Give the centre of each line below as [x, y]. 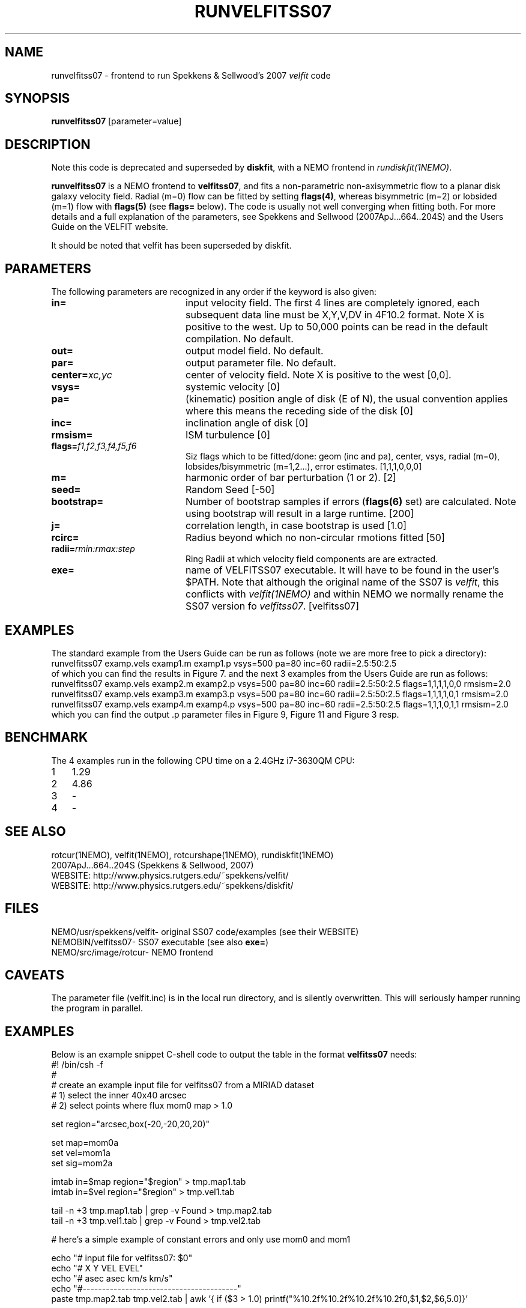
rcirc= [65, 538]
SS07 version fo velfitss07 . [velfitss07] [272, 606]
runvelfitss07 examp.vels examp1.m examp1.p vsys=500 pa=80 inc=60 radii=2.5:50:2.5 [224, 663]
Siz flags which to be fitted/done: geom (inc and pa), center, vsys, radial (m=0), [343, 456]
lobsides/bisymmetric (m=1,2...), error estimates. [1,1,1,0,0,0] [304, 467]
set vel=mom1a [81, 1153]
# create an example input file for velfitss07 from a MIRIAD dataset [183, 1085]
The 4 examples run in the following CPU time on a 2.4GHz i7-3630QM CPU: [203, 760]
